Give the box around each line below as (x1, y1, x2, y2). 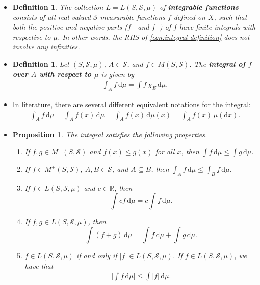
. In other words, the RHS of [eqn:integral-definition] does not (57, 31, 250, 42)
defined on (173, 11, 205, 22)
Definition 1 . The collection (12, 2, 103, 12)
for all (155, 146, 175, 157)
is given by (101, 68, 135, 79)
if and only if (76, 250, 117, 261)
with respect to (39, 68, 92, 79)
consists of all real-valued (12, 11, 91, 22)
